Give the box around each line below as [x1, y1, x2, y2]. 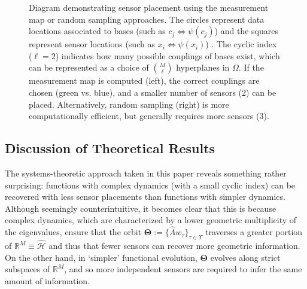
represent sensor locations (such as [29, 38, 155, 50]
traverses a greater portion [205, 226, 303, 238]
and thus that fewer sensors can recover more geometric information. [48, 239, 300, 252]
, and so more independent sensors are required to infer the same [64, 263, 302, 275]
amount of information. [5, 274, 90, 287]
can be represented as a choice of [29, 61, 149, 74]
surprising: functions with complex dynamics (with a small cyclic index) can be [5, 178, 296, 191]
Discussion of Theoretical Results [5, 139, 215, 157]
